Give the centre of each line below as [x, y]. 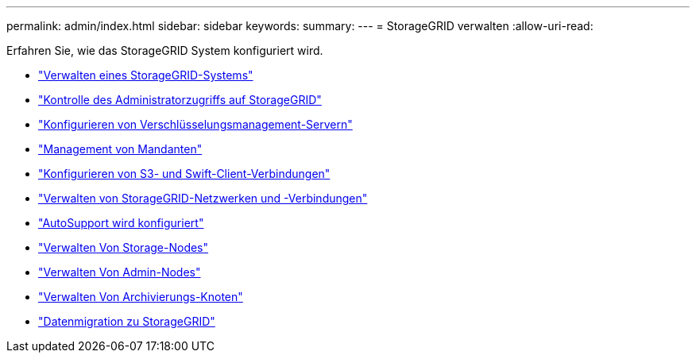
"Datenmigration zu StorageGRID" [127, 321]
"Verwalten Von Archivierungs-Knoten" [141, 297]
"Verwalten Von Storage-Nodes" [124, 247]
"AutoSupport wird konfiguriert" [121, 223]
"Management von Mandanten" [120, 149]
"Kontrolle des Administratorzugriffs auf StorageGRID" [180, 100]
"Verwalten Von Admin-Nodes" [120, 272]
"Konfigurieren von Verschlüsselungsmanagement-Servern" [195, 124]
